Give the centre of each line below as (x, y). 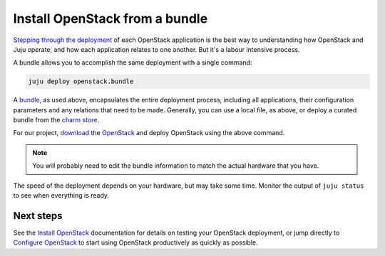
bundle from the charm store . (56, 120)
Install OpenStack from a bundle (111, 18)
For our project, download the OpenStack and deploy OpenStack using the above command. (149, 133)
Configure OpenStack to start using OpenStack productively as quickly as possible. (135, 242)
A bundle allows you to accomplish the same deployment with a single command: (133, 63)
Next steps (38, 216)
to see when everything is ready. (61, 196)
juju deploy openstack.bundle (81, 81)
